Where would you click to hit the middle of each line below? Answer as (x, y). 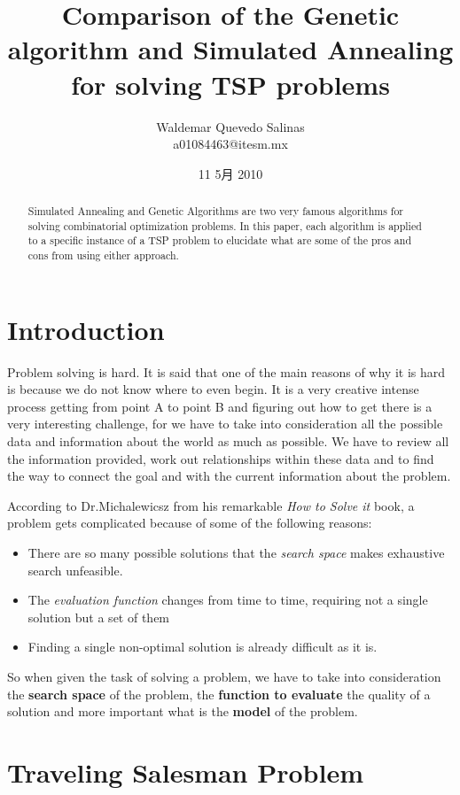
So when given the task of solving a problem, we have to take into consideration (224, 676)
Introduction (86, 329)
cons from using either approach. (103, 255)
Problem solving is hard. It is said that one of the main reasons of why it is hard (226, 371)
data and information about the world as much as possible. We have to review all (228, 441)
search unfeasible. (75, 570)
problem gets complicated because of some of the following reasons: (190, 523)
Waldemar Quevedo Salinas (230, 126)
